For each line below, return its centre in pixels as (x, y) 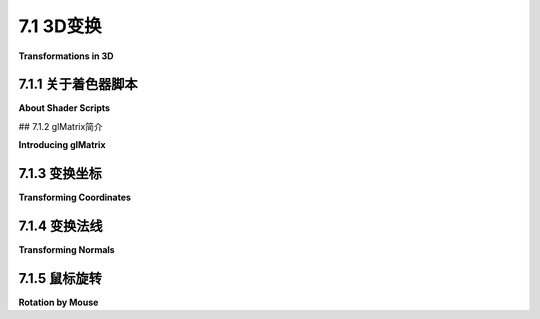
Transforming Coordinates (75, 197)
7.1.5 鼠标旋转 (60, 278)
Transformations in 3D (66, 56)
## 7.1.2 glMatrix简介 (61, 126)
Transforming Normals (66, 250)
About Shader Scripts (64, 108)
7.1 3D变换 (60, 26)
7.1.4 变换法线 (60, 225)
